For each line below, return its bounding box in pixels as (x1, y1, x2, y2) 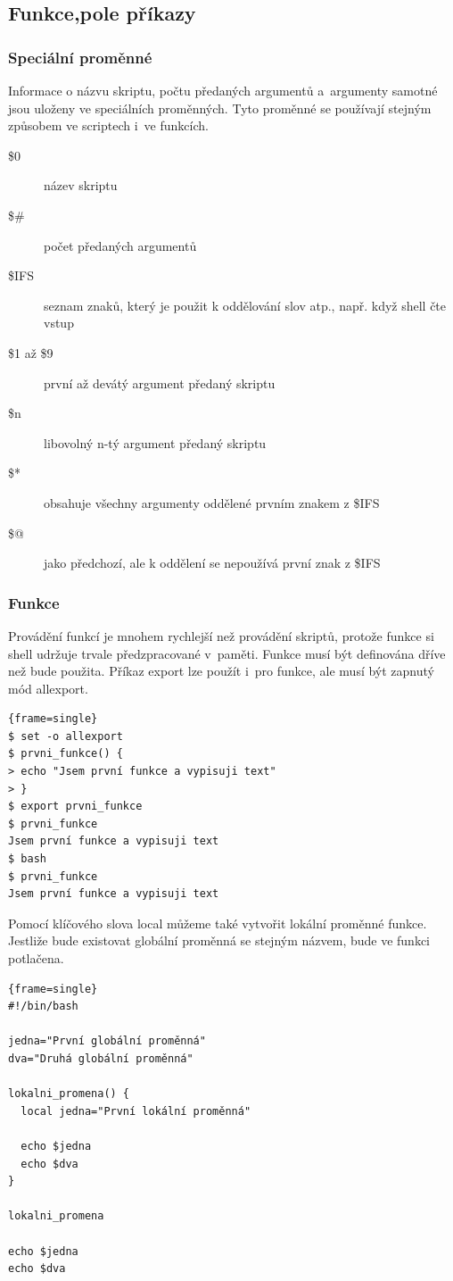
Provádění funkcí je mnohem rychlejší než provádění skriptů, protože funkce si (8, 626, 434, 645)
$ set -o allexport (8, 729, 123, 743)
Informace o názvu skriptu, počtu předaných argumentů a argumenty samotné (8, 81, 438, 99)
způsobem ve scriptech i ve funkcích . (8, 116, 209, 135)
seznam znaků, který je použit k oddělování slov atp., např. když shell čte (44, 295, 447, 314)
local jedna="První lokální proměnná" (21, 1104, 251, 1118)
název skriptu (44, 176, 118, 195)
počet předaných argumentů (44, 236, 197, 254)
